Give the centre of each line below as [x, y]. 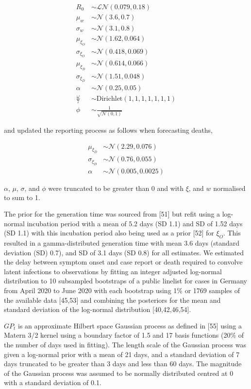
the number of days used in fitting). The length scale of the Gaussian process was [125, 344]
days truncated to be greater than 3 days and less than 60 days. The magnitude [123, 364]
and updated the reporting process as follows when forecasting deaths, [108, 130]
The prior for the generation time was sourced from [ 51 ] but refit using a [112, 214]
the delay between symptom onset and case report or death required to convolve [123, 262]
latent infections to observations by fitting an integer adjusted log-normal [113, 271]
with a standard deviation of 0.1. [53, 382]
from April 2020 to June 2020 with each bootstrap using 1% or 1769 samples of [122, 290]
